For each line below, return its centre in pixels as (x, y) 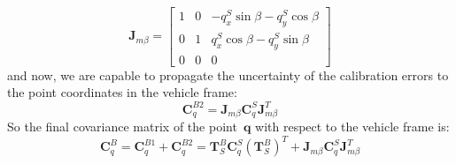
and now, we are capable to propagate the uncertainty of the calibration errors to (228, 75)
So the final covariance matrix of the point (122, 127)
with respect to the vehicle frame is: (352, 127)
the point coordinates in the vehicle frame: (122, 92)
